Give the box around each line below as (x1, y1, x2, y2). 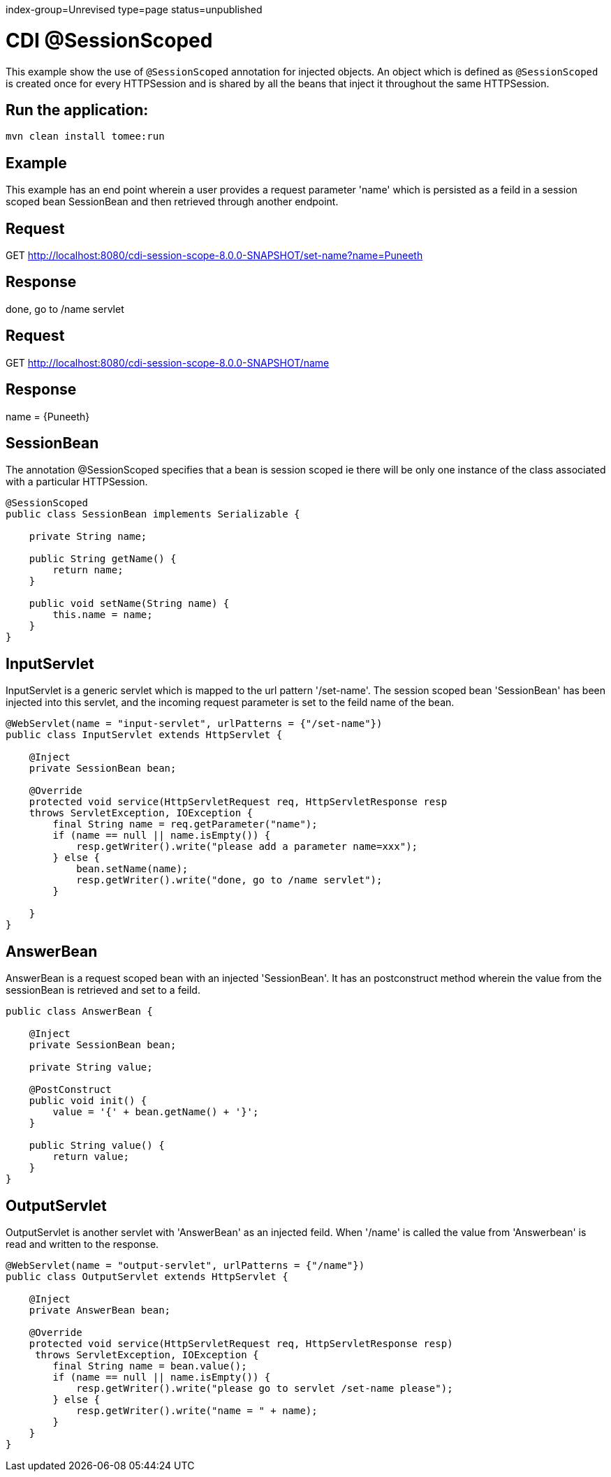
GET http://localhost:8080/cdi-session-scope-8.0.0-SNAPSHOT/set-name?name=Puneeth (6, 249, 423, 262)
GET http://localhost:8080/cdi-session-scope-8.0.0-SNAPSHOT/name (6, 356, 330, 369)
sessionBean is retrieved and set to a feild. (6, 984, 200, 997)
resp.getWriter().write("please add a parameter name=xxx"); (76, 841, 418, 853)
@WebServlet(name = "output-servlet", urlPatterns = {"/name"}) (6, 1259, 365, 1271)
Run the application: (6, 101, 149, 119)
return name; (52, 564, 124, 576)
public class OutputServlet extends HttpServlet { (6, 1270, 288, 1282)
